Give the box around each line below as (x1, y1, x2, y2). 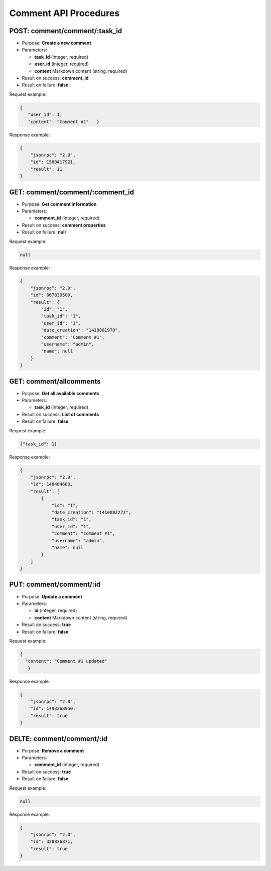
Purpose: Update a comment (22, 593, 82, 599)
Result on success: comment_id (22, 75, 89, 81)
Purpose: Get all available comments (22, 390, 100, 396)
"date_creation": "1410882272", (51, 510, 131, 515)
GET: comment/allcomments (9, 377, 101, 386)
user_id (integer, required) (34, 61, 89, 67)
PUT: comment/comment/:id (9, 580, 101, 589)
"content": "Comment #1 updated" (25, 658, 107, 664)
